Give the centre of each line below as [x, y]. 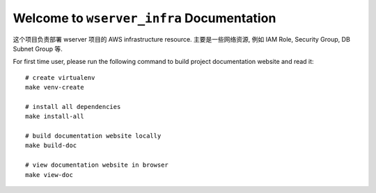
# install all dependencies [73, 107]
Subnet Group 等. [38, 49]
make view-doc [49, 175]
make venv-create [55, 87]
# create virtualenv [60, 77]
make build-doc [51, 145]
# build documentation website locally [93, 136]
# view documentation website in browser [97, 165]
